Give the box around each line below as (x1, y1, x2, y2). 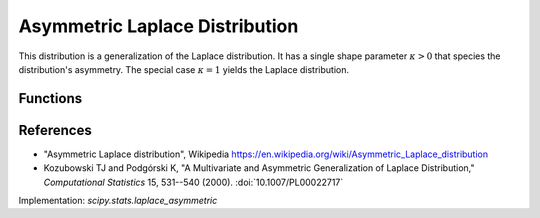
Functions (18, 90, 83, 107)
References (18, 121, 92, 139)
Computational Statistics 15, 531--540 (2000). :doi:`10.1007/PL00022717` (43, 176, 344, 188)
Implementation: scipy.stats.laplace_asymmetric (18, 195, 218, 207)
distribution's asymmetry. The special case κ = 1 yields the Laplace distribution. (18, 63, 350, 75)
